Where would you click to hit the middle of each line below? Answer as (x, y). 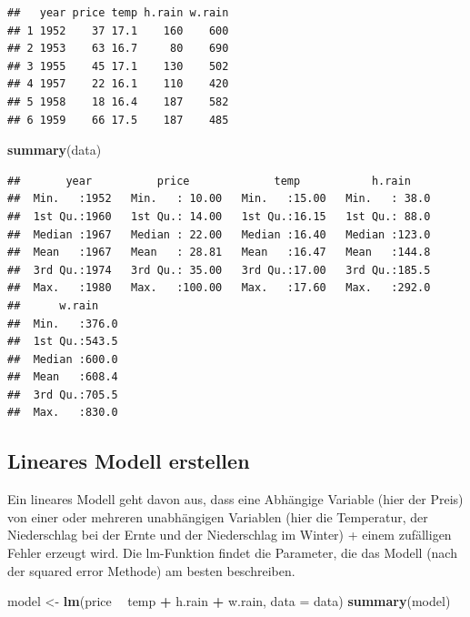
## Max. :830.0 (63, 413)
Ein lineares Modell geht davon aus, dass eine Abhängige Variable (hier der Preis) (235, 499)
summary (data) (55, 150)
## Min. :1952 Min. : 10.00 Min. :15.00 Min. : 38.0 (219, 199)
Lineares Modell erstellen (129, 461)
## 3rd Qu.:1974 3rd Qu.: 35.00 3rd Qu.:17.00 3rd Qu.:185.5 (219, 270)
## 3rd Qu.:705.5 (63, 394)
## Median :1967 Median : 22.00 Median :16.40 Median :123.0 (219, 234)
